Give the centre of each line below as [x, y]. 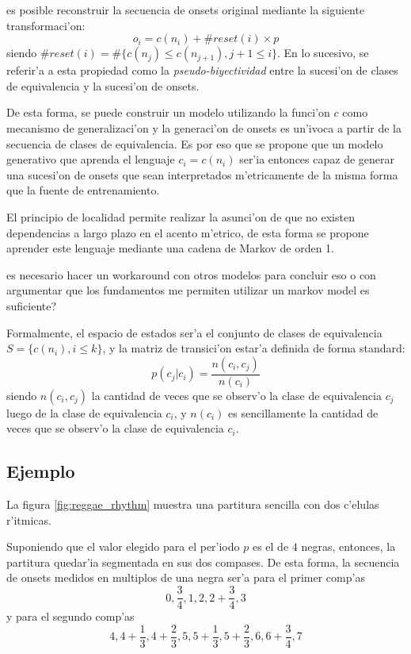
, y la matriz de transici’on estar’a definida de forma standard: [254, 348]
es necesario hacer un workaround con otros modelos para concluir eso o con [191, 274]
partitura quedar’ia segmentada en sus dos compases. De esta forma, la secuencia [203, 562]
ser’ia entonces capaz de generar [317, 159]
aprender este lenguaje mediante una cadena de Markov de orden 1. [171, 248]
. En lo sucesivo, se [323, 53]
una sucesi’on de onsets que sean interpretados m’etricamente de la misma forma [202, 174]
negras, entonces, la [348, 546]
